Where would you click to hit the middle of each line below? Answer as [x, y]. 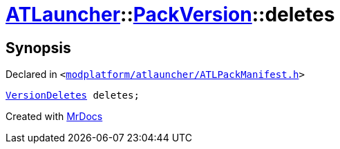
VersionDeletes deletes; [73, 96]
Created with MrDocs [54, 117]
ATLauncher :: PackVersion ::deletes [170, 14]
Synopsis [38, 48]
